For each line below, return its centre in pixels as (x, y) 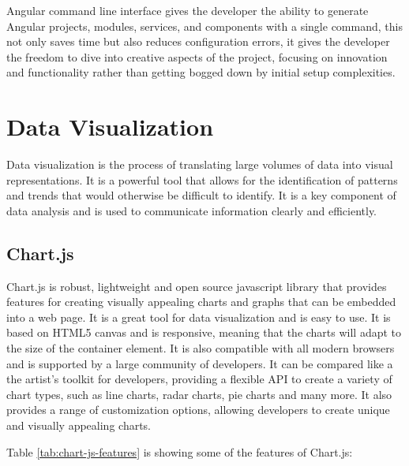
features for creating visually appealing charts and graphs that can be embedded (201, 302)
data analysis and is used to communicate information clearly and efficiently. (191, 210)
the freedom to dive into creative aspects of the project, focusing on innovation (197, 56)
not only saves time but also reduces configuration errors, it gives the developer (198, 41)
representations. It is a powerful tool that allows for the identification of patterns (202, 179)
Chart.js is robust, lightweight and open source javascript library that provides (197, 286)
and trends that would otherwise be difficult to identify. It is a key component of (201, 195)
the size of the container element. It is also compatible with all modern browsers (201, 348)
